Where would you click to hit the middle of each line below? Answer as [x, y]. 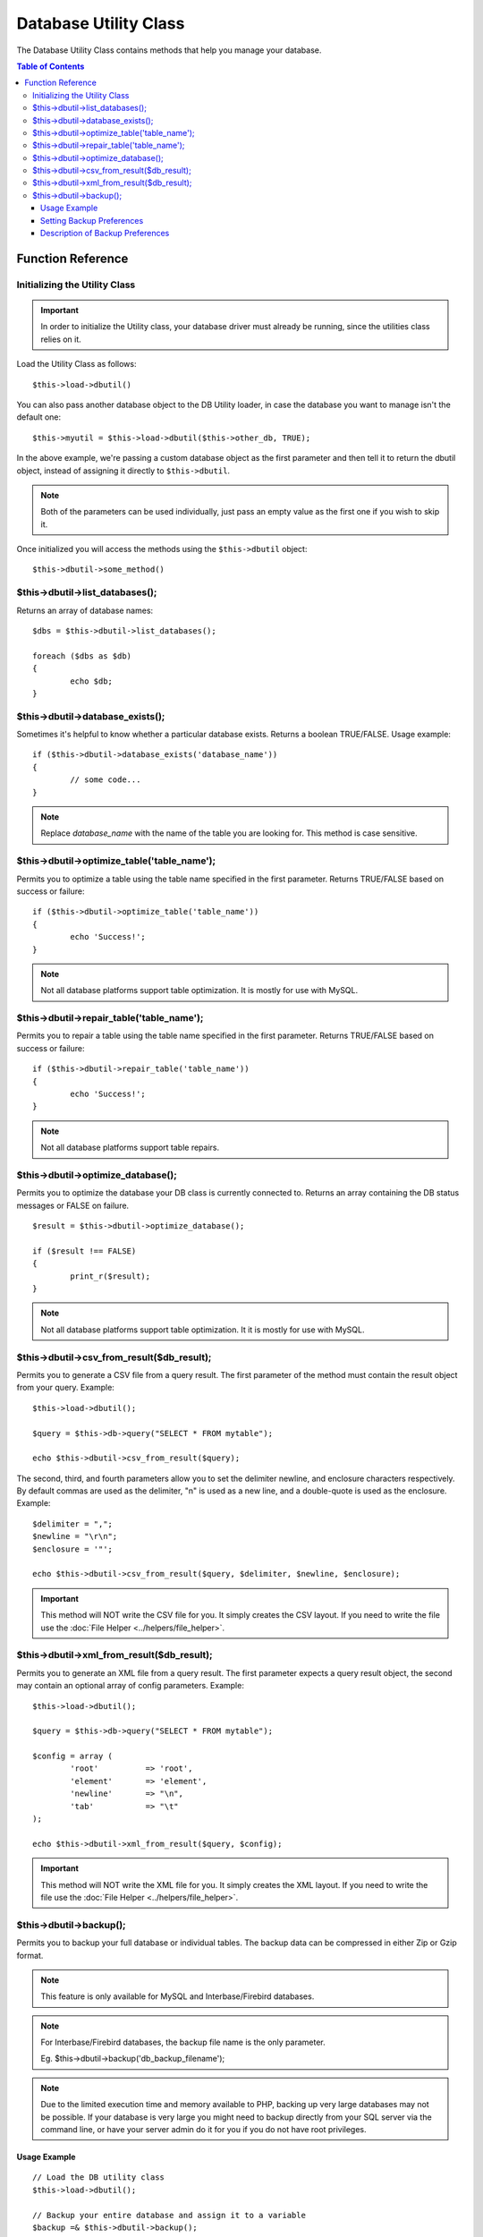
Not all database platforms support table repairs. [130, 1148]
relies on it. [61, 339]
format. [30, 1955]
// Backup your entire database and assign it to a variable [169, 2215]
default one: [39, 417]
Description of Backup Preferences [105, 234]
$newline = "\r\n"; [75, 1536]
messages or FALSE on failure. [73, 1205]
